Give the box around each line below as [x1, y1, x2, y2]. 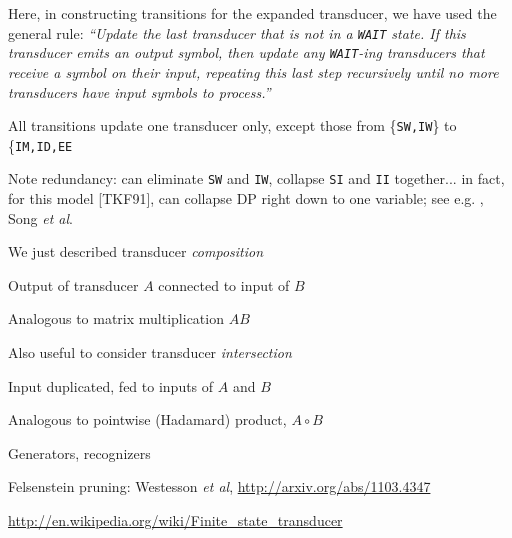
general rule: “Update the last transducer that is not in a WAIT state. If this [8, 22, 466, 43]
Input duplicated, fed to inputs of [8, 375, 214, 396]
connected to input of [158, 274, 290, 295]
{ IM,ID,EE [8, 134, 73, 155]
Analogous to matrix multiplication [8, 308, 224, 329]
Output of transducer [8, 274, 139, 295]
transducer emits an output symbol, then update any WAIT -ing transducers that [8, 42, 485, 63]
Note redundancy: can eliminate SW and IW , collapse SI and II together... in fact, [8, 168, 505, 189]
